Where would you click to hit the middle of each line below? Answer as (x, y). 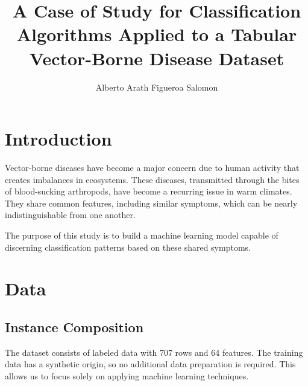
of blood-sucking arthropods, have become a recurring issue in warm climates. (149, 191)
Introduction (58, 139)
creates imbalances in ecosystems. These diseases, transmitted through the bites (152, 179)
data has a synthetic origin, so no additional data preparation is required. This (150, 364)
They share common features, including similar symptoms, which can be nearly (151, 203)
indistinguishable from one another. (70, 215)
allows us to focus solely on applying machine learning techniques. (127, 375)
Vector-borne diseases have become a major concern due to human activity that (152, 168)
